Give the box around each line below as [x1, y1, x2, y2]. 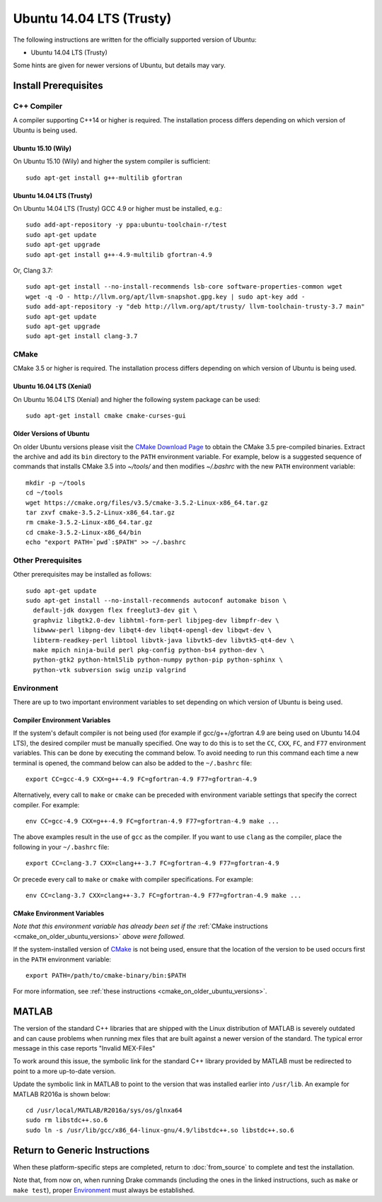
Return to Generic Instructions [13, 1144, 150, 1156]
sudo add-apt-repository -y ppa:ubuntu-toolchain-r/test [25, 221, 228, 229]
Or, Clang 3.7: [13, 266, 53, 275]
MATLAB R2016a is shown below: [13, 1090, 111, 1098]
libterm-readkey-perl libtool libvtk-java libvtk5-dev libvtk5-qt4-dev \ [33, 636, 294, 644]
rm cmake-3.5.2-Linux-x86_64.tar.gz [25, 519, 153, 526]
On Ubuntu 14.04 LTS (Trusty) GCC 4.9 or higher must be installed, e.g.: [13, 204, 223, 213]
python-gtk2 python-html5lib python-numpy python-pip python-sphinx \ [33, 656, 283, 664]
